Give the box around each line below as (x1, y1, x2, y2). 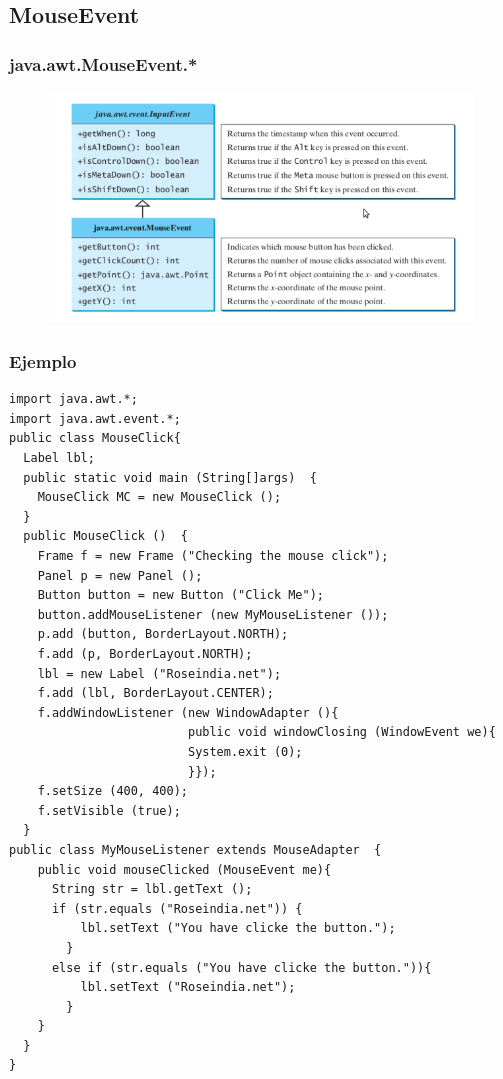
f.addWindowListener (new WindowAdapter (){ (37, 705, 339, 720)
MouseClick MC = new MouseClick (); (37, 490, 282, 505)
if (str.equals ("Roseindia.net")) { (51, 901, 303, 916)
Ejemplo (9, 349, 77, 373)
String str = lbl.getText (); (51, 882, 253, 897)
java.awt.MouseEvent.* (9, 51, 198, 76)
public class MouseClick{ (9, 431, 181, 446)
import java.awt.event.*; (9, 411, 181, 426)
